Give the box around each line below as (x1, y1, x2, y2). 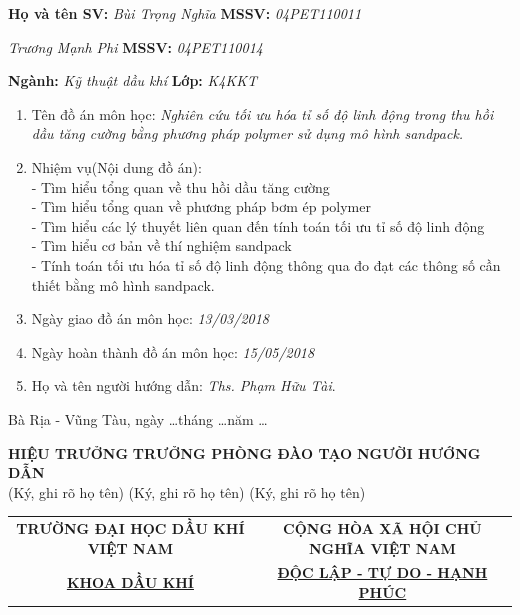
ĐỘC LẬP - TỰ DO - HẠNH (277, 562, 488, 583)
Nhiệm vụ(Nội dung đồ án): (31, 156, 202, 177)
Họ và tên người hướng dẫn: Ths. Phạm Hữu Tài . (31, 375, 336, 396)
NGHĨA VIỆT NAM (308, 537, 456, 558)
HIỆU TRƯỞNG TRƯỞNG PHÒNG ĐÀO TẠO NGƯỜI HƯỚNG (8, 442, 481, 463)
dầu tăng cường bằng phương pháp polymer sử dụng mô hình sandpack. (31, 123, 464, 144)
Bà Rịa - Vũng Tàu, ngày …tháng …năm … (8, 408, 268, 429)
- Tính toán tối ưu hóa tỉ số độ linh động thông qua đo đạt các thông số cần (31, 254, 501, 275)
